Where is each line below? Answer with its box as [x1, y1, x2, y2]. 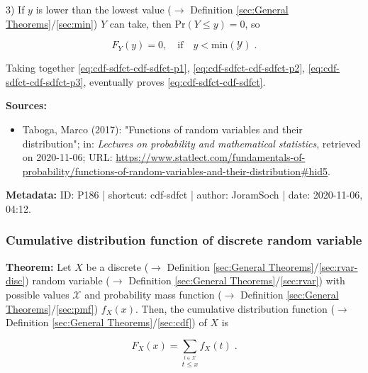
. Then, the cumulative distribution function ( [135, 301, 335, 316]
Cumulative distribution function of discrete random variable [6, 231, 362, 249]
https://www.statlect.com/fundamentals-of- [116, 150, 306, 165]
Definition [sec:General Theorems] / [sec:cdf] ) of [6, 315, 207, 330]
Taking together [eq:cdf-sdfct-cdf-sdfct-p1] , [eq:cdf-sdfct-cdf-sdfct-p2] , [6, 60, 305, 75]
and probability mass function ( [84, 286, 222, 301]
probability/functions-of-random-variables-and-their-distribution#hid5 [22, 163, 328, 178]
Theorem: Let [6, 259, 72, 274]
